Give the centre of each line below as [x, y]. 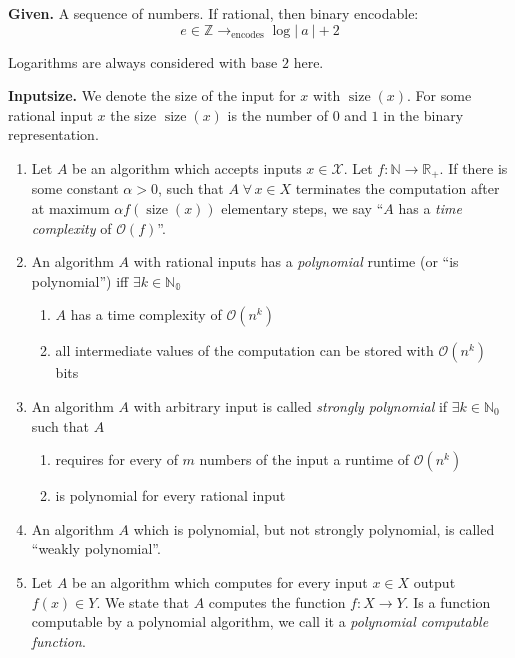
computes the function [277, 601]
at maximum [70, 208]
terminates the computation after [397, 188]
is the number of [278, 114]
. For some [439, 95]
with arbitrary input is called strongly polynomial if [290, 405]
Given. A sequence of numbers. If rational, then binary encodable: [213, 13]
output [434, 581]
